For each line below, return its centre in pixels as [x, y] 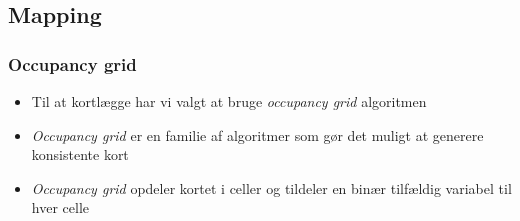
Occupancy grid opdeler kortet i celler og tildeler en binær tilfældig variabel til [271, 187]
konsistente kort [80, 154]
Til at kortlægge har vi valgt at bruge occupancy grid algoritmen [229, 101]
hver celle [60, 207]
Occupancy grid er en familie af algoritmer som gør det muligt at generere [257, 134]
